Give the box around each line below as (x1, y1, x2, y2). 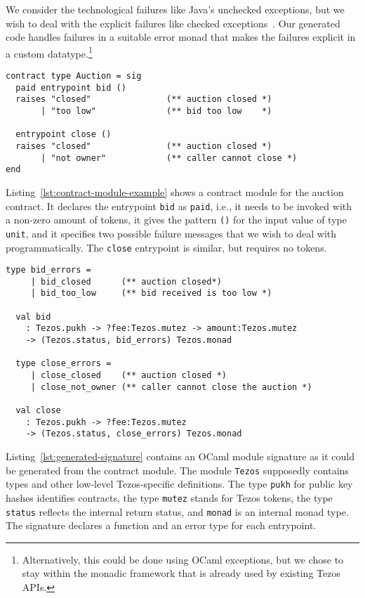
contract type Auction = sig (6, 71, 142, 82)
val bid (15, 311, 51, 322)
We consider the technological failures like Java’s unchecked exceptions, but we (6, 2, 345, 16)
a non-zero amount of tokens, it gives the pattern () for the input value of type (6, 212, 347, 227)
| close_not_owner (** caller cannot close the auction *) (30, 382, 312, 392)
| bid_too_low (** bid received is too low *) (30, 288, 272, 299)
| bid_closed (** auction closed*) (30, 276, 222, 287)
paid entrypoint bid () (15, 82, 126, 93)
